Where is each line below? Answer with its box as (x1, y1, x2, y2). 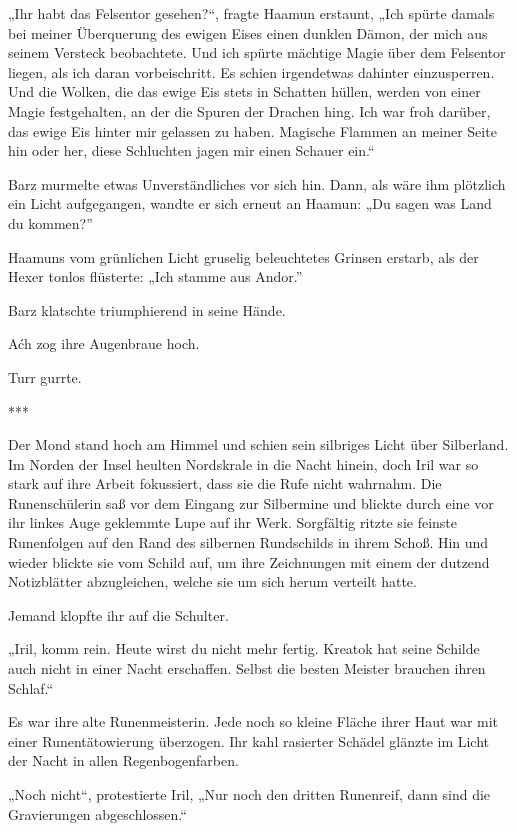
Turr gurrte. (8, 366, 82, 387)
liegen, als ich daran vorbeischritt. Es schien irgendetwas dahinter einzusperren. (8, 61, 495, 82)
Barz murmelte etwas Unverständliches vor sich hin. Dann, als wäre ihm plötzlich (8, 173, 506, 194)
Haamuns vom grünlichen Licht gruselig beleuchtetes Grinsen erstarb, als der (8, 246, 479, 267)
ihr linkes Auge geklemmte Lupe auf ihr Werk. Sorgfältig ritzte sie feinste (8, 512, 458, 533)
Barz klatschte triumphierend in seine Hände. (8, 299, 286, 320)
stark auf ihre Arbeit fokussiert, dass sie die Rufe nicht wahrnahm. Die (8, 473, 442, 494)
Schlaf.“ (8, 677, 54, 698)
